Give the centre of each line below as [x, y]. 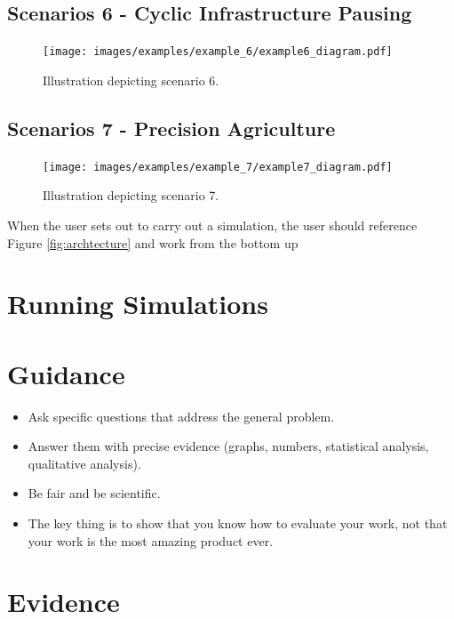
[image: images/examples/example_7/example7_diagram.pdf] [218, 167]
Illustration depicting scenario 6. [131, 80]
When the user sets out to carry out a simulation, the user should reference [212, 225]
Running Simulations [138, 304]
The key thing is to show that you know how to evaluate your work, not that [238, 523]
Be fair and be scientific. [94, 493]
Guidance [66, 373]
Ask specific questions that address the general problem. [181, 416]
